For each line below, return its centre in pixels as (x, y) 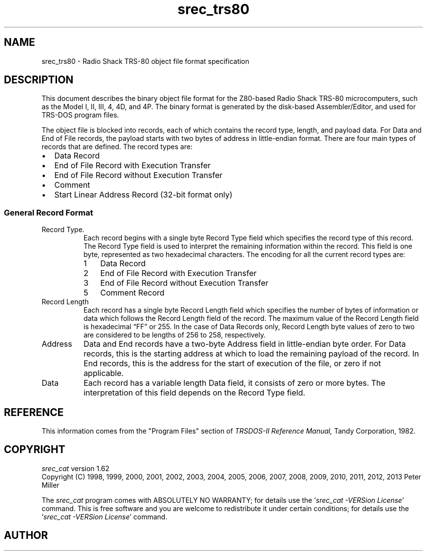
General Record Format (49, 212)
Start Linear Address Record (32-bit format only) (143, 195)
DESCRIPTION (39, 80)
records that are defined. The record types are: (117, 147)
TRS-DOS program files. (80, 115)
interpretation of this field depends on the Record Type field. (194, 393)
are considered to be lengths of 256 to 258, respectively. (175, 335)
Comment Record (132, 293)
